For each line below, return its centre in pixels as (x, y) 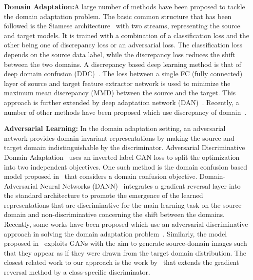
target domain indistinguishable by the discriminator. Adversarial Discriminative (125, 147)
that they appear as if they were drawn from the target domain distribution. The (125, 252)
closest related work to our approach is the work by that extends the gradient (122, 262)
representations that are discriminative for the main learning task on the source (123, 205)
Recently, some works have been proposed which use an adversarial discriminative (126, 224)
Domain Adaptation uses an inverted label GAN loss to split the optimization (122, 157)
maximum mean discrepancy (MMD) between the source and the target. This (120, 93)
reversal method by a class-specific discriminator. (77, 272)
